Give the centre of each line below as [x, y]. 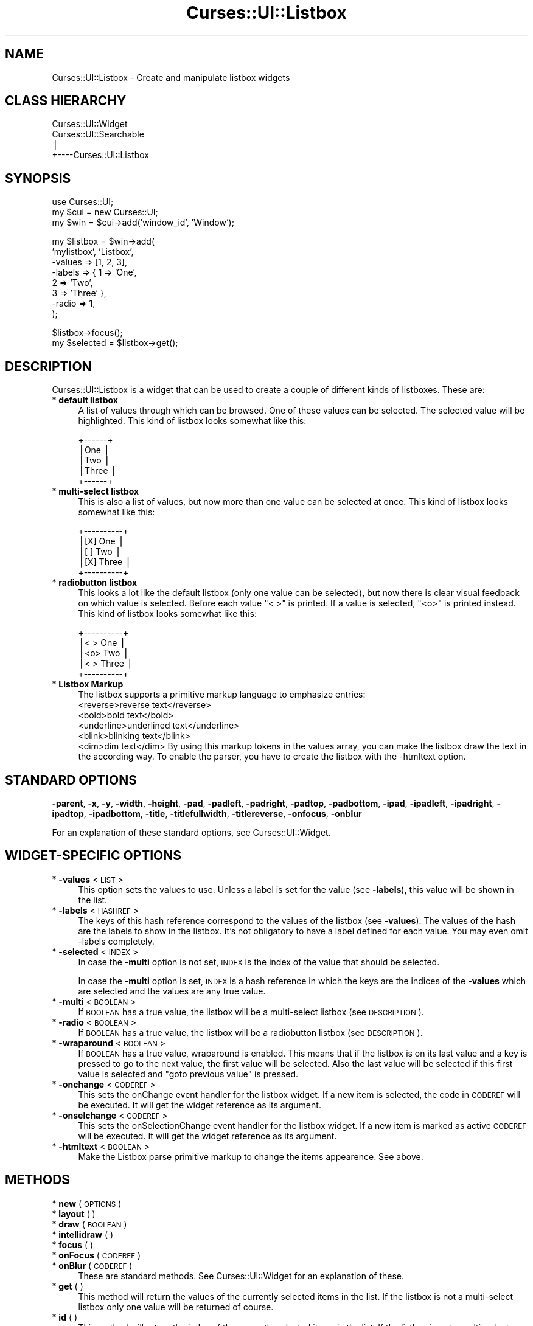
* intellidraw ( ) [83, 1234]
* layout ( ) [74, 1213]
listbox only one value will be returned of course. [176, 1307]
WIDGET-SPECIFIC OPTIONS [93, 856]
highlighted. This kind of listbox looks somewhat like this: [192, 421]
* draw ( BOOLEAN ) [89, 1224]
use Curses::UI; [83, 202]
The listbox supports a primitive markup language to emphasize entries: [222, 695]
